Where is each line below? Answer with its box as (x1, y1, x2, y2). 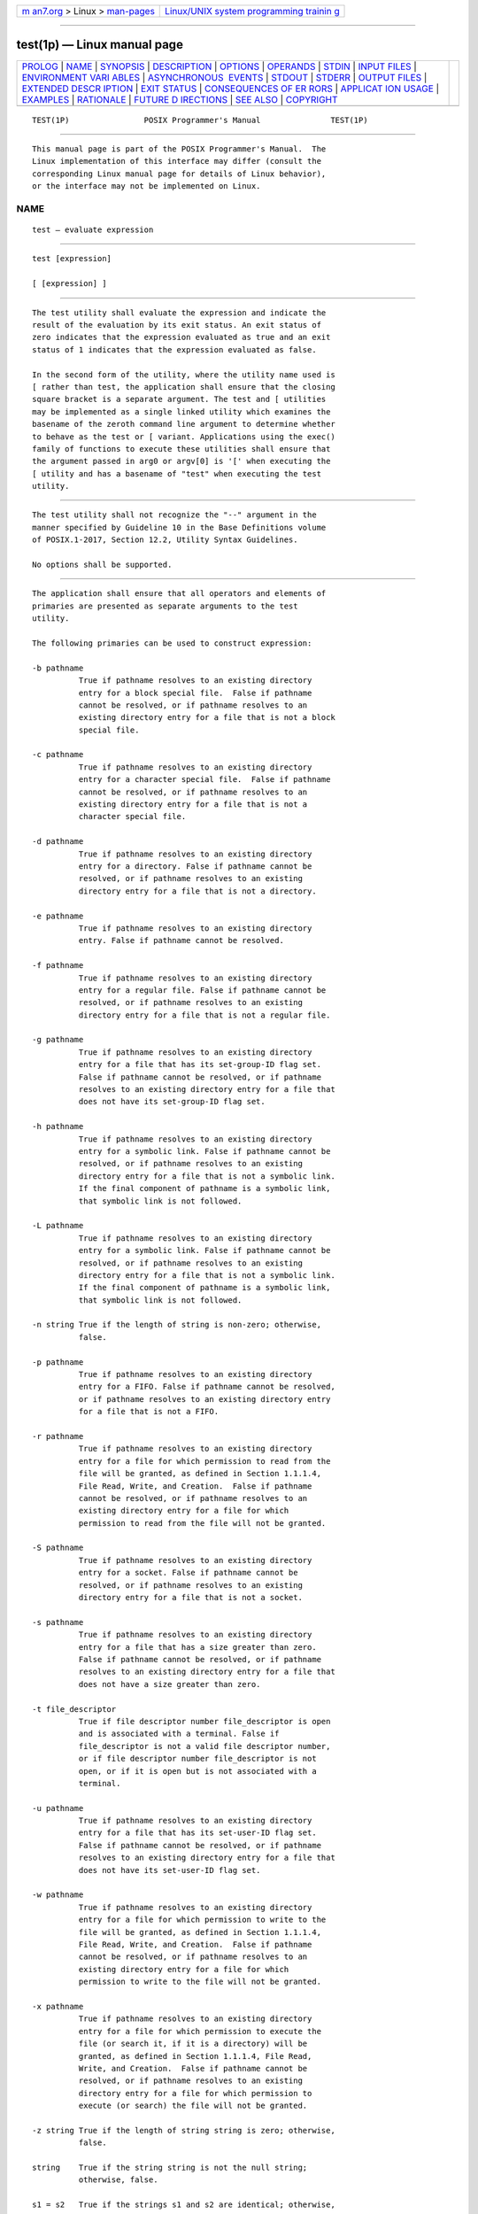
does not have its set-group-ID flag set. (78, 1096, 266, 1107)
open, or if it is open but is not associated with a (78, 1766, 318, 1776)
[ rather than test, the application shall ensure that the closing (32, 382, 335, 391)
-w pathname (32, 1890, 84, 1900)
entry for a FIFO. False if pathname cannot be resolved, (78, 1382, 335, 1392)
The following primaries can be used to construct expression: (32, 638, 312, 648)
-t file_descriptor (32, 1704, 117, 1714)
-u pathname (32, 1803, 84, 1813)
